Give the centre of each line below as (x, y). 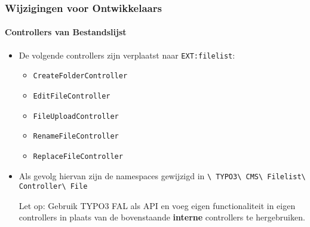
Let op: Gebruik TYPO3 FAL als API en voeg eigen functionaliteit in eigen (157, 205)
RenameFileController (76, 136)
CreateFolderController (80, 76)
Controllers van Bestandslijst (66, 32)
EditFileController (72, 96)
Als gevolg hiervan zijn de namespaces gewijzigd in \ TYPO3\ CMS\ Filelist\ (162, 175)
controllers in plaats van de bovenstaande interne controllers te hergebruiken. (162, 217)
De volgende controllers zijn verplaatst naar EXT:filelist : (127, 55)
